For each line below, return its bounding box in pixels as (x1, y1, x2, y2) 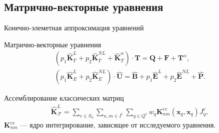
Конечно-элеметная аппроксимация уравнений (4, 22, 144, 33)
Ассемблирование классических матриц (4, 93, 124, 103)
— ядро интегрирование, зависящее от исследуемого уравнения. (20, 120, 216, 130)
